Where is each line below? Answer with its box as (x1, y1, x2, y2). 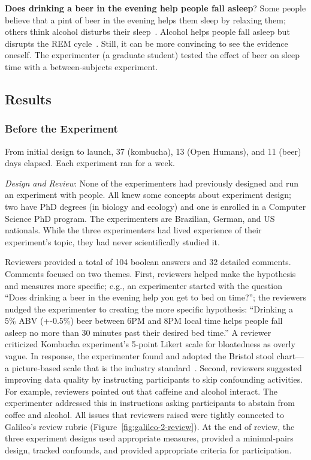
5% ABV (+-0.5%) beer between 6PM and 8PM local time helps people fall (5, 314, 283, 327)
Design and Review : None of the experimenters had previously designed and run (5, 176, 299, 189)
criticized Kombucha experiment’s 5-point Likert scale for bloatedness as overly (5, 338, 295, 350)
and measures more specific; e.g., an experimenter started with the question (5, 279, 282, 291)
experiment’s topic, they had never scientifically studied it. (5, 235, 220, 248)
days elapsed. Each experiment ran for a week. (5, 157, 175, 169)
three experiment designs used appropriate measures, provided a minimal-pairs (5, 432, 294, 444)
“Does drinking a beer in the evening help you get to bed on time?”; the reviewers (5, 291, 306, 303)
